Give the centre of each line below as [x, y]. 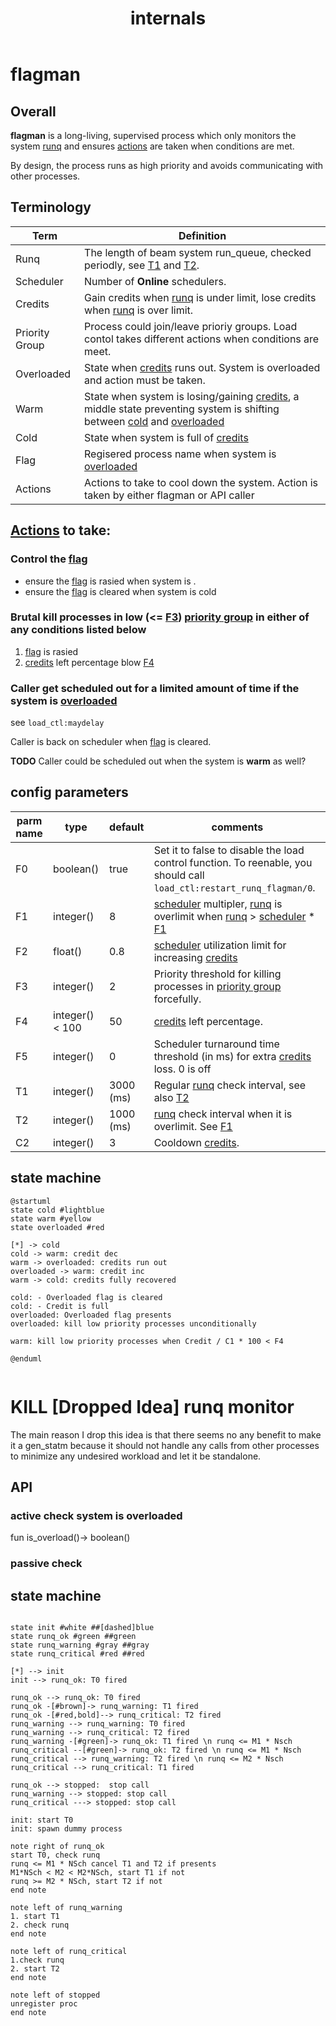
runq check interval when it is [223, 1114]
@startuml [31, 1201]
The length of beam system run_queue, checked [198, 252]
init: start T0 [42, 1820]
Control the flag [49, 559]
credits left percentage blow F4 [89, 662]
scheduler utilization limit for [220, 945]
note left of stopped [55, 1995]
